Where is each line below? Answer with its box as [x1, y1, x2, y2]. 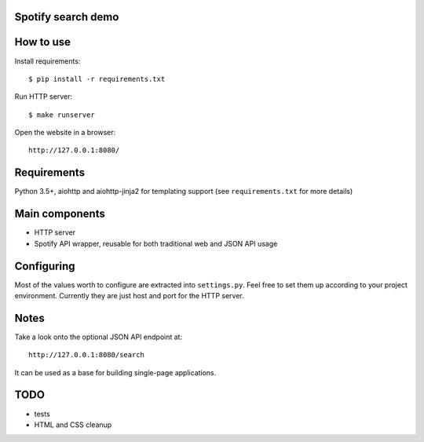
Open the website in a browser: [14, 128, 116, 137]
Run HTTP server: [14, 92, 72, 101]
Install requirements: [14, 56, 81, 66]
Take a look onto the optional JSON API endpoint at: [14, 332, 183, 342]
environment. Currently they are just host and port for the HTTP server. [14, 290, 244, 300]
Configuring [14, 259, 75, 272]
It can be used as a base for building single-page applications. [14, 367, 217, 377]
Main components [14, 207, 105, 221]
